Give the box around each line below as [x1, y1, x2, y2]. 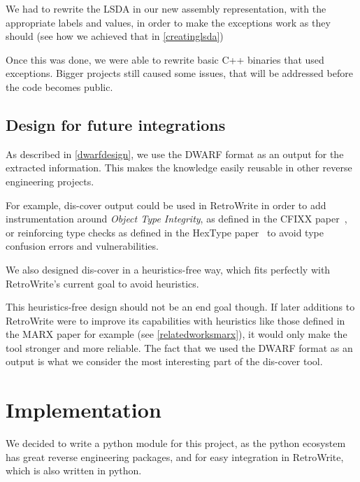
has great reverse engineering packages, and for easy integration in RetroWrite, [6, 449, 344, 464]
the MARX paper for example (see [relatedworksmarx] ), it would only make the [6, 327, 347, 341]
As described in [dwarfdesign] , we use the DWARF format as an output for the [6, 146, 344, 161]
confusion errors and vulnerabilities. [6, 239, 159, 253]
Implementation [6, 395, 161, 424]
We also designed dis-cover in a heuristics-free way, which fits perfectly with [6, 262, 331, 276]
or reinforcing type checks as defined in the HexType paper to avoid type [6, 225, 324, 239]
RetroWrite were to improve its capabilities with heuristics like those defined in [6, 313, 345, 327]
